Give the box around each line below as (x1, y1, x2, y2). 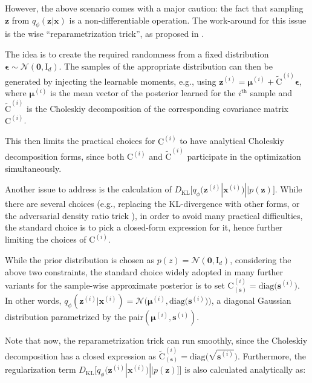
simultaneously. (5, 162, 62, 174)
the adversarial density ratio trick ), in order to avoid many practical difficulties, (5, 209, 303, 221)
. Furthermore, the (237, 349, 307, 362)
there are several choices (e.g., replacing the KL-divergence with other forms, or (5, 197, 300, 210)
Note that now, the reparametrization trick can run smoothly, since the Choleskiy (5, 334, 308, 347)
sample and (250, 87, 292, 99)
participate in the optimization (187, 149, 301, 162)
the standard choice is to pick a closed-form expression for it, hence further (5, 221, 283, 234)
